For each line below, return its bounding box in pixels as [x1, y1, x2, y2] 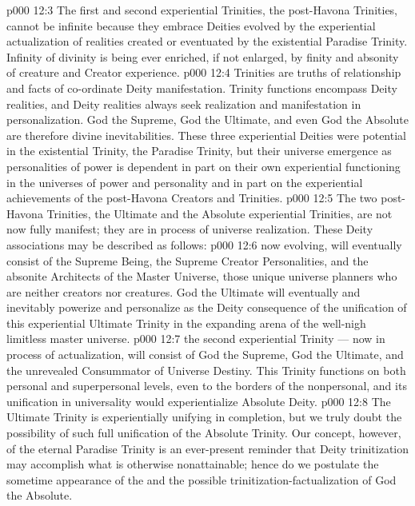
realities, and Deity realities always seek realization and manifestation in [6, 95, 361, 112]
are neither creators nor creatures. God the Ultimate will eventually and [6, 283, 361, 300]
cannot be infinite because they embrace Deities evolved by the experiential [6, 17, 376, 34]
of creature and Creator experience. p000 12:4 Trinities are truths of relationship [6, 64, 401, 81]
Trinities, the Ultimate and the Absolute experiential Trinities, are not [46, 205, 393, 221]
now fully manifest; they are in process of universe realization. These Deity [6, 221, 373, 237]
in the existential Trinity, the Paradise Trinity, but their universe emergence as [6, 142, 392, 159]
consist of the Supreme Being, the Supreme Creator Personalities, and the [6, 252, 369, 269]
